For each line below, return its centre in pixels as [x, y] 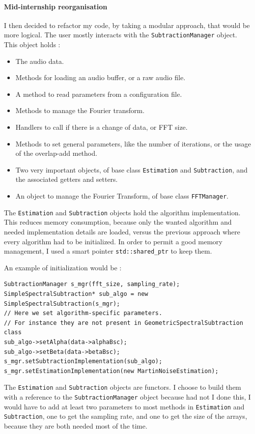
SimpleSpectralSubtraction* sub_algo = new [76, 294]
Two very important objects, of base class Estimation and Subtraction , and [131, 169]
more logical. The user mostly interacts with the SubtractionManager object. [121, 35]
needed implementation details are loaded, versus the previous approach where [122, 231]
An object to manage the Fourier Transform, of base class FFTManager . [122, 196]
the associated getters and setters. [67, 179]
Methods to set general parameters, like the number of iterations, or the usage [133, 143]
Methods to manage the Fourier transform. [80, 110]
